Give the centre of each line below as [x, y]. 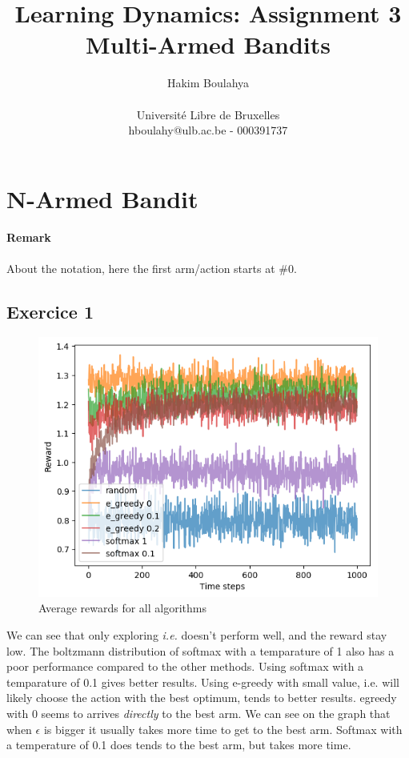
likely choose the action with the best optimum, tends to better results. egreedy [202, 698]
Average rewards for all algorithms [122, 608]
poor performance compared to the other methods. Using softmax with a [185, 666]
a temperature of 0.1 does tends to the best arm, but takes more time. [179, 745]
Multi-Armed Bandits [208, 44]
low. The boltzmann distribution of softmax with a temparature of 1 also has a [200, 650]
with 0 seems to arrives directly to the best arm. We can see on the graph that [198, 713]
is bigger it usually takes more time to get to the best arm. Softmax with [223, 729]
